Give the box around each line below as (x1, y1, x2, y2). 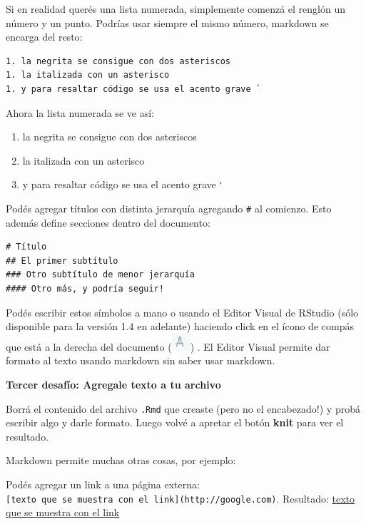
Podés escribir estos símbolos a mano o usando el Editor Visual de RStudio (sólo (6, 304, 359, 319)
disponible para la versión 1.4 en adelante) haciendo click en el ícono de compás (6, 319, 354, 334)
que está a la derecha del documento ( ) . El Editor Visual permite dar (6, 339, 330, 354)
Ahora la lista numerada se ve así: (6, 105, 154, 120)
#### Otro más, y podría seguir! (6, 283, 164, 294)
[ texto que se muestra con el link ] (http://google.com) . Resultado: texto (6, 490, 355, 505)
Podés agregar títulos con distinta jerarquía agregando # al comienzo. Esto (6, 200, 332, 215)
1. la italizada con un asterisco (6, 70, 170, 81)
